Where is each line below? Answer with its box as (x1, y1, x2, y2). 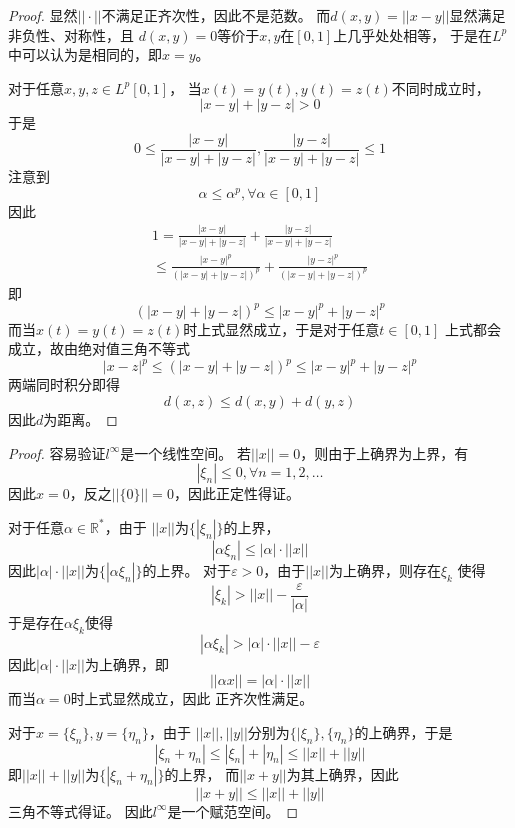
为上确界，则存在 (328, 559, 441, 580)
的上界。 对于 (142, 559, 232, 580)
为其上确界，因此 (286, 763, 399, 784)
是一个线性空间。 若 (120, 442, 251, 463)
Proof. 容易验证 (8, 442, 106, 463)
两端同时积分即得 (8, 374, 120, 395)
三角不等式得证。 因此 (8, 800, 153, 821)
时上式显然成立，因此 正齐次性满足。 (70, 688, 314, 709)
